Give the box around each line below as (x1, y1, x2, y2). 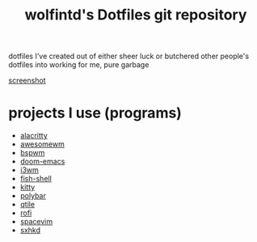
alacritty (19, 131, 48, 141)
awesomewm (19, 139, 65, 149)
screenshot (8, 75, 46, 86)
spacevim (19, 217, 53, 227)
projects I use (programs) (8, 104, 182, 122)
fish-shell (19, 174, 53, 184)
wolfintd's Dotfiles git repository (24, 6, 247, 24)
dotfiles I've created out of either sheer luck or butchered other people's (8, 51, 249, 62)
